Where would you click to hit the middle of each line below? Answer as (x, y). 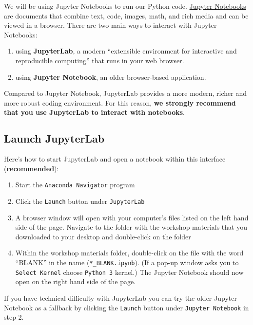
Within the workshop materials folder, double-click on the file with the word (129, 253)
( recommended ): (31, 168)
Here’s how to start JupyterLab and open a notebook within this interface (115, 159)
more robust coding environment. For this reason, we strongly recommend (120, 102)
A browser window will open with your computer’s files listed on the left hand (132, 217)
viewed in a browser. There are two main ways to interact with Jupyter (110, 25)
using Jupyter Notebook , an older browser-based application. (111, 77)
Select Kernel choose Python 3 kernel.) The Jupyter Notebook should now (129, 272)
